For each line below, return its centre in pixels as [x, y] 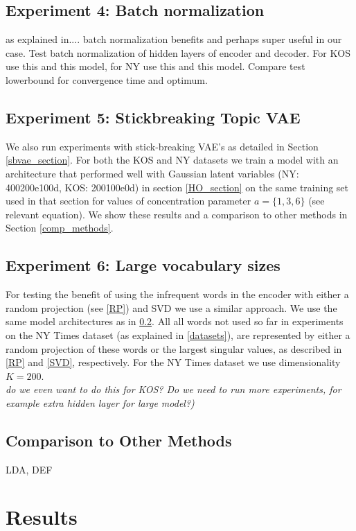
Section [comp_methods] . [60, 228]
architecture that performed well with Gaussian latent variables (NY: [152, 173]
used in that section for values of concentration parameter [128, 201]
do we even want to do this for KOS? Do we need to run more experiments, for [173, 389]
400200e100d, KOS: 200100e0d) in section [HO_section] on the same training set [177, 187]
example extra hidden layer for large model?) [100, 402]
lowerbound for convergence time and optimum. [107, 79]
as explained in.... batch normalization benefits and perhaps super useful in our [174, 39]
